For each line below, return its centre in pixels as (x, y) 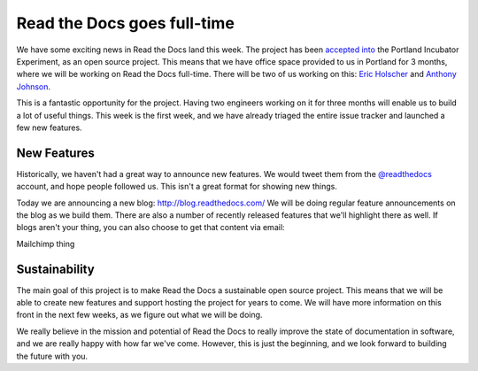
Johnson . (34, 86)
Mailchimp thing (46, 243)
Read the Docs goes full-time (125, 23)
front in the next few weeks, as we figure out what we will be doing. (139, 315)
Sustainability (55, 269)
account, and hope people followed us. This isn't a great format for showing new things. (177, 187)
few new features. (50, 128)
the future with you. (52, 356)
